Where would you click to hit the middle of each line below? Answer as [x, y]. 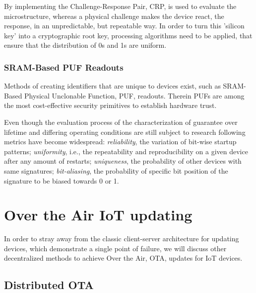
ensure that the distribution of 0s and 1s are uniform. [85, 45]
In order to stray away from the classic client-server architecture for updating [122, 239]
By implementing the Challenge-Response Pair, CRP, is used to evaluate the [120, 6]
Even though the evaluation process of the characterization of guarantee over [121, 122]
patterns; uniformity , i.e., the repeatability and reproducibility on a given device [126, 151]
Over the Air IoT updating [98, 215]
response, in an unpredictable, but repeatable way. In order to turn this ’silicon [124, 26]
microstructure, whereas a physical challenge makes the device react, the [114, 16]
